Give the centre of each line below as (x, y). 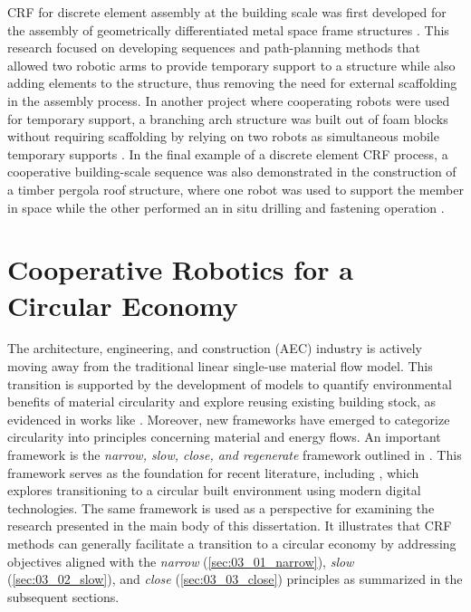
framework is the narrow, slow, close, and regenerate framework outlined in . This (235, 454)
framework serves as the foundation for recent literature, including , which (213, 472)
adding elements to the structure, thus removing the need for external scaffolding (232, 83)
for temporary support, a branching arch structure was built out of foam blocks (228, 118)
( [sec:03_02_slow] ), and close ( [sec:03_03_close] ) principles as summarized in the (235, 579)
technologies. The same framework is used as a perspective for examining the (221, 507)
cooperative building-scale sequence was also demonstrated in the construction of (232, 172)
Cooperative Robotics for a (180, 269)
